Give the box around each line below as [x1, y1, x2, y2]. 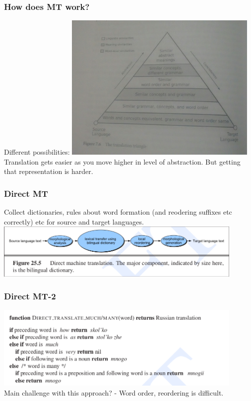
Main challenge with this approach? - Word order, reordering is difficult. [4, 387, 224, 398]
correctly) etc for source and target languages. [4, 216, 144, 227]
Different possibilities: [4, 147, 70, 157]
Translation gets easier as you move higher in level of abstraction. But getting [4, 156, 241, 167]
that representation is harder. [4, 166, 93, 176]
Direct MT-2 [4, 290, 56, 302]
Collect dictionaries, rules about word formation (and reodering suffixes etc [4, 207, 232, 217]
